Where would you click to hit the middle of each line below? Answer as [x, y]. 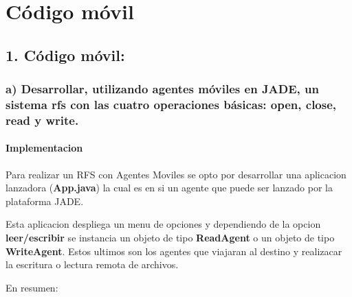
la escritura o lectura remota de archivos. [92, 264]
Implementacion [44, 148]
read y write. [42, 120]
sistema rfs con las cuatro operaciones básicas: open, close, [171, 104]
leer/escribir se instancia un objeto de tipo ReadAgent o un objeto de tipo [170, 238]
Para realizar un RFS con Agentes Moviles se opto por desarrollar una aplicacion [176, 174]
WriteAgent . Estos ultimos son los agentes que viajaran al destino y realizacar [174, 251]
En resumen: [32, 287]
